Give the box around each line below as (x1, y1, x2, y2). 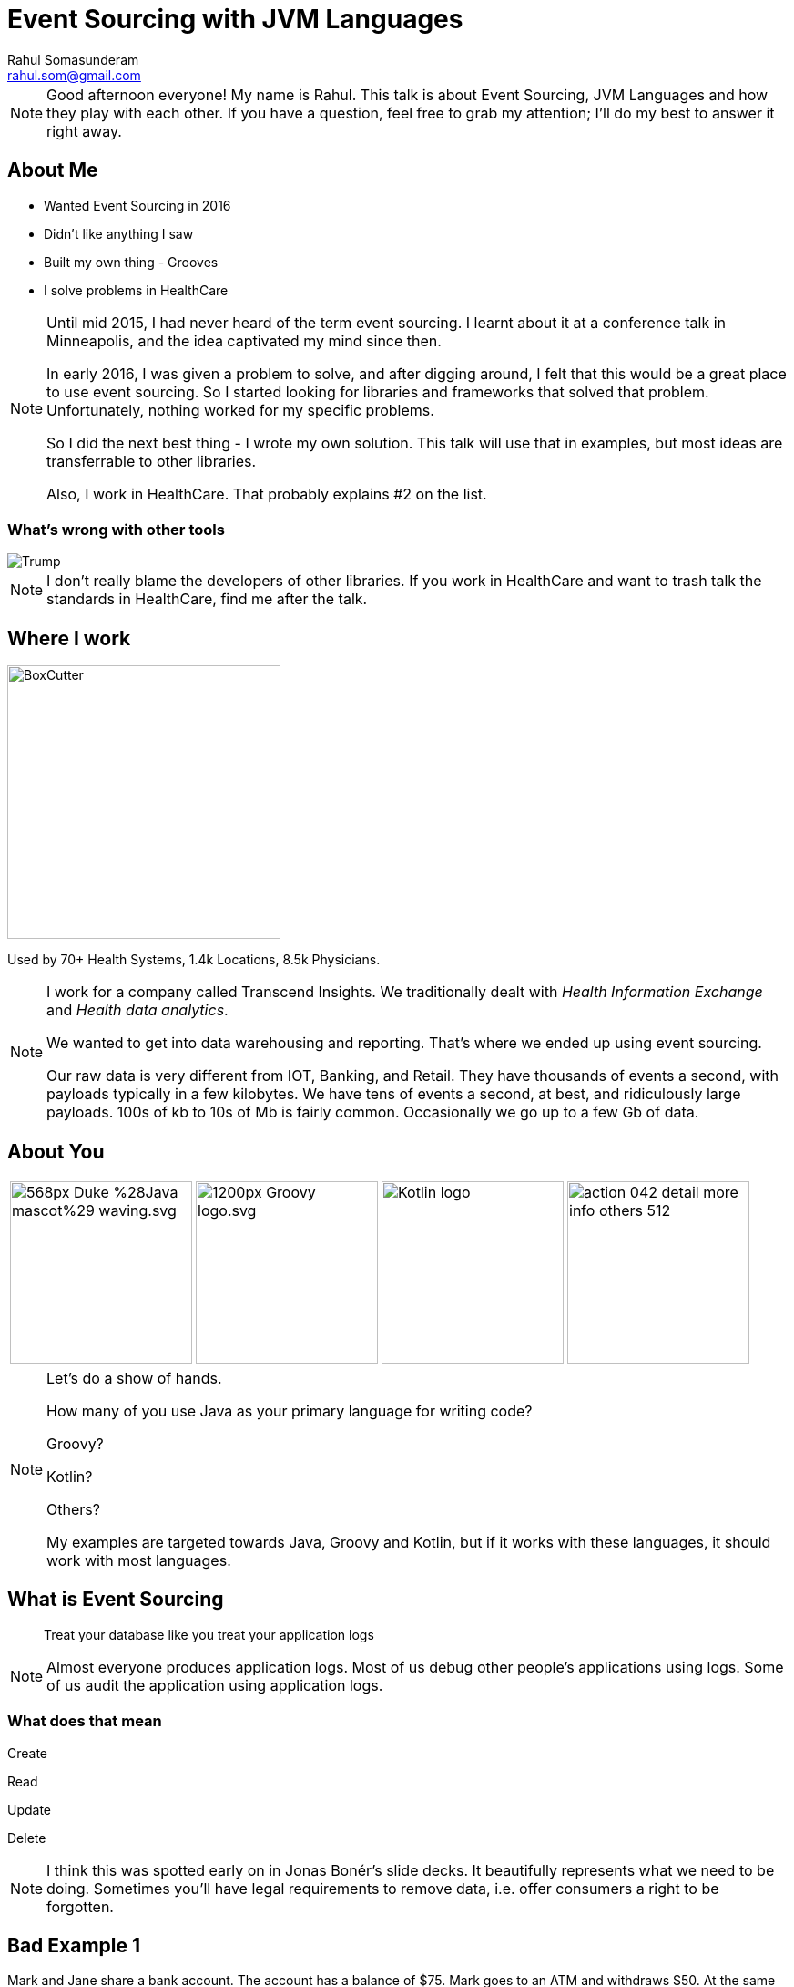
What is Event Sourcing (7, 1588, 224, 1611)
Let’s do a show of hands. (46, 1369, 222, 1388)
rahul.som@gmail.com (7, 67, 141, 83)
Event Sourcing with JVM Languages (7, 4, 463, 35)
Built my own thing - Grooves (44, 253, 219, 270)
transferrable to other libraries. (46, 451, 257, 470)
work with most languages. (46, 1551, 231, 1570)
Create (7, 1745, 48, 1761)
